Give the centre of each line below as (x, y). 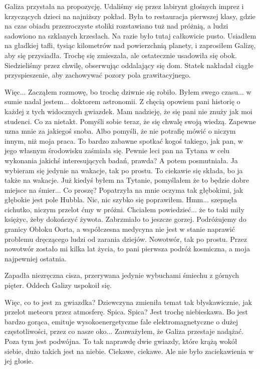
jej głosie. (19, 361)
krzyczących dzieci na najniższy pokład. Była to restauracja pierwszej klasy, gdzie (130, 16)
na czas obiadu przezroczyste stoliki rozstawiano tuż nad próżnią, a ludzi (116, 26)
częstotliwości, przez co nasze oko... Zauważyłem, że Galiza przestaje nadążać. (124, 331)
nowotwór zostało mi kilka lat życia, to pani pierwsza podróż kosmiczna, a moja (127, 249)
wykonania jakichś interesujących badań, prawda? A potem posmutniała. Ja (121, 160)
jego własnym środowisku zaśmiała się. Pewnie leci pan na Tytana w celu (117, 150)
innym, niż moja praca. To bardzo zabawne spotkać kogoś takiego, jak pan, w (124, 140)
